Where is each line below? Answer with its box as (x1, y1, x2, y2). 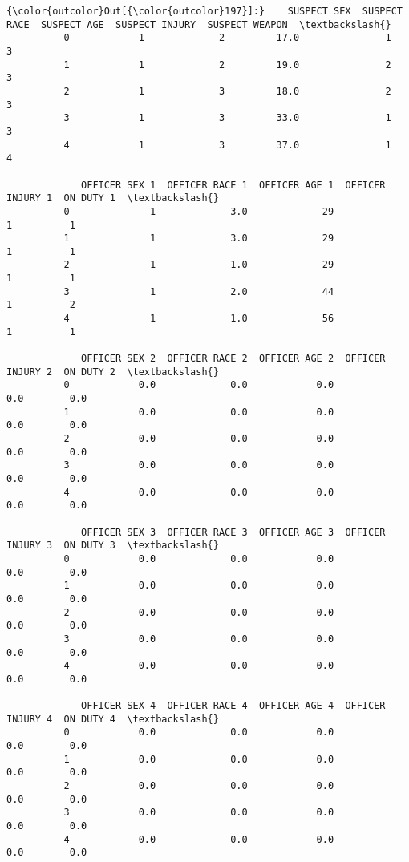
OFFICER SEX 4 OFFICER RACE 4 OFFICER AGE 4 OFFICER (81, 700, 386, 712)
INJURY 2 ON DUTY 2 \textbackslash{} (6, 366, 219, 378)
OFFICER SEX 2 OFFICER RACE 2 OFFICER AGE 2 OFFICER (81, 353, 386, 365)
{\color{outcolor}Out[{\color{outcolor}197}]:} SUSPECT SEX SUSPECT (6, 6, 403, 17)
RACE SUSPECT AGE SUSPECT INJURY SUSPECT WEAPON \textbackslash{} (6, 18, 391, 30)
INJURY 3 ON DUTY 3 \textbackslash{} (6, 540, 219, 552)
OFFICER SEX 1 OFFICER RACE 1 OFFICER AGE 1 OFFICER (81, 179, 386, 191)
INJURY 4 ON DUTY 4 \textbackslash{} (6, 713, 219, 725)
